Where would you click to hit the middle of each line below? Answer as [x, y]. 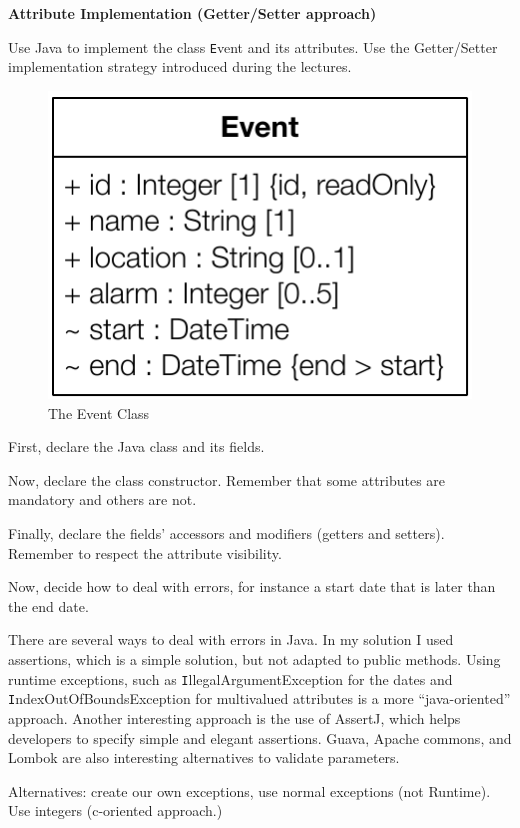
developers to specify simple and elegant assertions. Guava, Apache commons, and [260, 737]
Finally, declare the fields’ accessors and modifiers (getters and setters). [226, 533]
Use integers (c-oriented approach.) [115, 810]
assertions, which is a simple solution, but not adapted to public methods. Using [254, 659]
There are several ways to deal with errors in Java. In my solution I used [231, 639]
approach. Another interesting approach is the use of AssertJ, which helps [234, 717]
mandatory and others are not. [102, 499]
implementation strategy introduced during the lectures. [180, 66]
